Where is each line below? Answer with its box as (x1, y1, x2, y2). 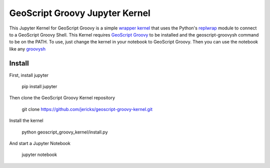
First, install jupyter (9, 72, 49, 78)
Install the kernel (9, 117, 43, 123)
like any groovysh (9, 45, 46, 52)
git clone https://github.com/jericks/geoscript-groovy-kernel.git (21, 106, 152, 112)
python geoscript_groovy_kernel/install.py (21, 129, 108, 135)
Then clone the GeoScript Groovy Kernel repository (9, 95, 115, 101)
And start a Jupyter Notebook (9, 140, 71, 146)
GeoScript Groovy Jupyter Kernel (9, 7, 151, 18)
